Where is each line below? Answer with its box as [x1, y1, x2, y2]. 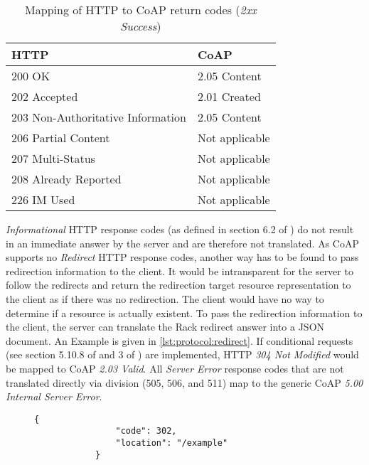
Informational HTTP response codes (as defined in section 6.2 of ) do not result [6, 222, 354, 236]
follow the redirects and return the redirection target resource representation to [6, 277, 351, 292]
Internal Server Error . [6, 389, 102, 404]
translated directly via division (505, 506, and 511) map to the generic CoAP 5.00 [6, 375, 363, 390]
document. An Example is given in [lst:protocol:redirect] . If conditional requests [6, 333, 353, 348]
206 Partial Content [11, 129, 110, 146]
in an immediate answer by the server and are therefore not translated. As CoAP [6, 235, 359, 250]
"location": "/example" [115, 438, 228, 449]
